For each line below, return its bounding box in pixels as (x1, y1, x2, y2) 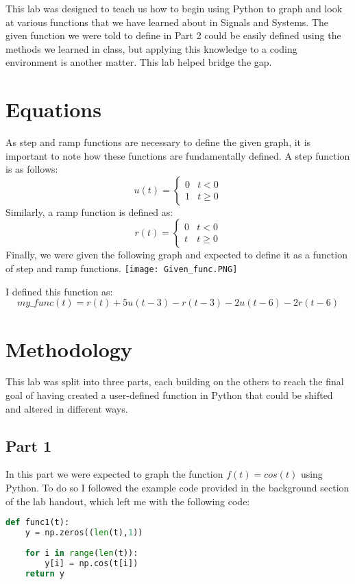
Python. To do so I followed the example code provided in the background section (5, 480, 350, 495)
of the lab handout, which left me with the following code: (5, 494, 250, 508)
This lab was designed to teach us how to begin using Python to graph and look (5, 1, 343, 15)
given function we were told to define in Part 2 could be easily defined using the (5, 28, 341, 42)
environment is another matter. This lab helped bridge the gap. (5, 55, 272, 69)
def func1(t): (5, 518, 70, 528)
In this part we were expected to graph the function (5, 467, 223, 481)
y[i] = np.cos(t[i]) (45, 558, 138, 568)
